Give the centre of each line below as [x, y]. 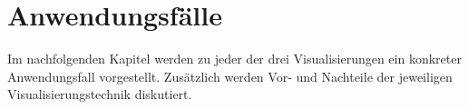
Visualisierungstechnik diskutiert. [100, 94]
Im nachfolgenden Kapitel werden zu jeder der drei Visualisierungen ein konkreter [234, 59]
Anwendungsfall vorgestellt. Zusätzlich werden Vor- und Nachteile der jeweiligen [230, 76]
